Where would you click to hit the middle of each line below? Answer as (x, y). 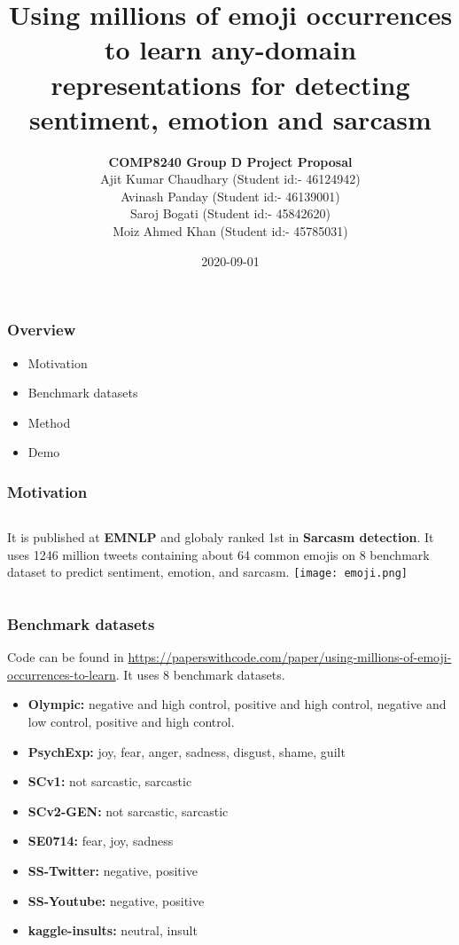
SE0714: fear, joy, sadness (101, 841)
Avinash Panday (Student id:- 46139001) (230, 196)
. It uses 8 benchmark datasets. (200, 674)
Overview (42, 330)
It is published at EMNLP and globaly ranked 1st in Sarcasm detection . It (221, 537)
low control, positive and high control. (131, 721)
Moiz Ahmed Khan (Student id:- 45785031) (230, 231)
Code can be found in (66, 657)
